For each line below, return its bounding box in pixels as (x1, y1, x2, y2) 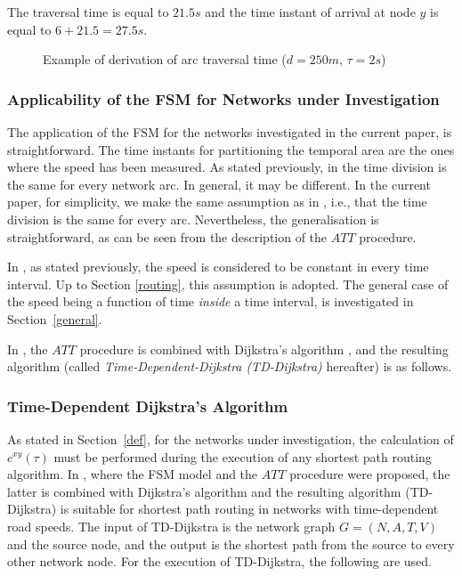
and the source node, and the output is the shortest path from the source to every (7, 534, 455, 553)
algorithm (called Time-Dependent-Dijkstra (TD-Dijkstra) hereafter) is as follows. (7, 357, 452, 376)
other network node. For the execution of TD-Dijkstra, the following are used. (7, 552, 432, 571)
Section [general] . (7, 309, 102, 328)
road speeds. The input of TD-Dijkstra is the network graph (7, 516, 336, 535)
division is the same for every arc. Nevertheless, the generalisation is (7, 209, 379, 228)
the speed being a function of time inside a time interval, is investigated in (7, 292, 414, 311)
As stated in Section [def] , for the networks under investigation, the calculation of (7, 429, 454, 448)
